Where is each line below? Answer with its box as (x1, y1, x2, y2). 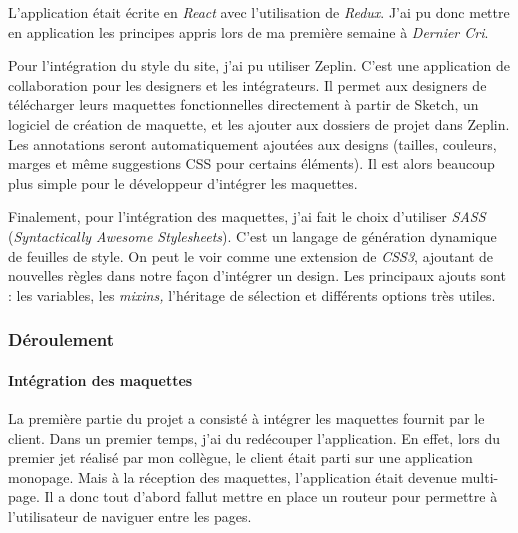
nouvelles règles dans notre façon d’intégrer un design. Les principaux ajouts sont (8, 265, 506, 286)
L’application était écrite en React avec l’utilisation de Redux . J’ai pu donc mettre (8, 2, 510, 22)
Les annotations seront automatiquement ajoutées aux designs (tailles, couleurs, (8, 133, 497, 154)
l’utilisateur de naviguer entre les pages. (8, 505, 252, 526)
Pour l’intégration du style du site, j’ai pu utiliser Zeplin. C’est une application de (8, 55, 510, 76)
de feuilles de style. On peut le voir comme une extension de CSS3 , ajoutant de (8, 245, 494, 266)
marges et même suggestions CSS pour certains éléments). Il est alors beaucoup (8, 153, 495, 174)
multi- (461, 466, 499, 487)
